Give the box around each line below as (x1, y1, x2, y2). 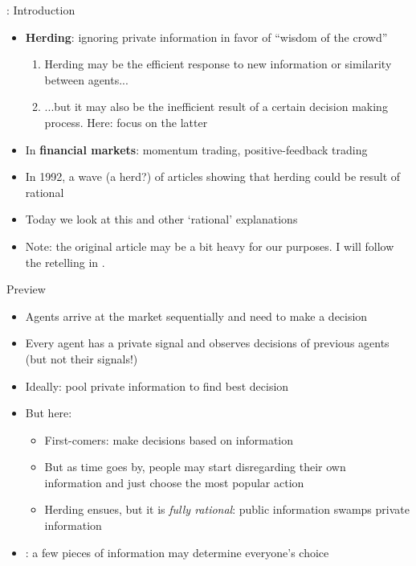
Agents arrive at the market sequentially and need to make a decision (25, 307, 368, 324)
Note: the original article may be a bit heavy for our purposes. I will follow (25, 237, 394, 254)
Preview (6, 281, 46, 297)
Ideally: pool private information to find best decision (25, 377, 289, 394)
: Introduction (6, 2, 75, 18)
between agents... (44, 71, 128, 88)
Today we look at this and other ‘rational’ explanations (25, 211, 298, 228)
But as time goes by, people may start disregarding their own (44, 458, 346, 475)
